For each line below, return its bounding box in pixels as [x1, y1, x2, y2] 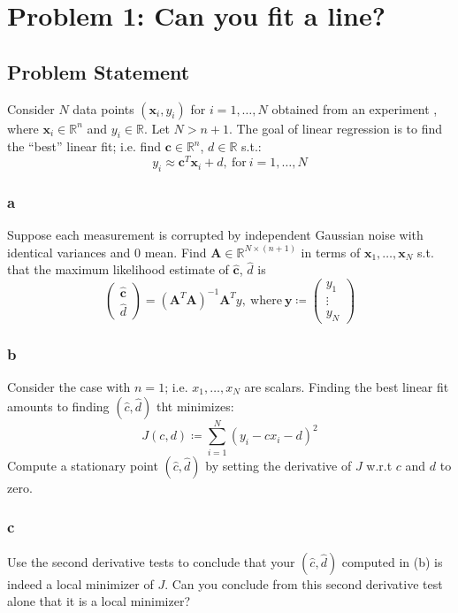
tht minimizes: [156, 396, 234, 415]
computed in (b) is [341, 552, 443, 571]
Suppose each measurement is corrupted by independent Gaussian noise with [7, 226, 424, 244]
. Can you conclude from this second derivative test [164, 574, 443, 593]
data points [73, 99, 134, 118]
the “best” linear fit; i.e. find [7, 137, 161, 156]
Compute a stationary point [7, 456, 158, 474]
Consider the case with [7, 378, 131, 396]
